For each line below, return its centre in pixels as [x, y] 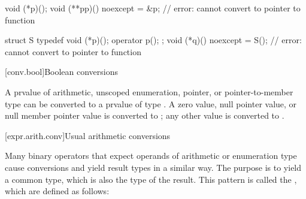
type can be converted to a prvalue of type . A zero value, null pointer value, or [151, 103]
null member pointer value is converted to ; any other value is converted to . [145, 115]
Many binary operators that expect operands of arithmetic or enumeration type [151, 156]
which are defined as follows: [57, 191]
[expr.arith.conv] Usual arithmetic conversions [88, 135]
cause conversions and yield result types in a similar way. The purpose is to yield [153, 167]
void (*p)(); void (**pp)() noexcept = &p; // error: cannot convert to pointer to [153, 8]
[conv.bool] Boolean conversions [62, 72]
